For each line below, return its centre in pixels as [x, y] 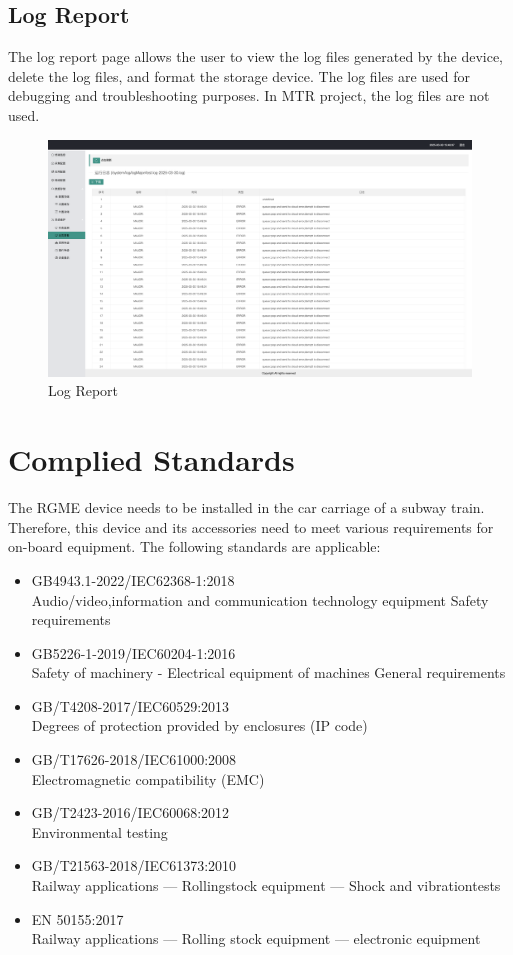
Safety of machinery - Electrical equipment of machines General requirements [268, 672]
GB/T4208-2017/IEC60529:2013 [130, 705]
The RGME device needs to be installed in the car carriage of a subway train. [246, 507]
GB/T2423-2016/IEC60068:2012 [130, 812]
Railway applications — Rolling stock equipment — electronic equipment [256, 938]
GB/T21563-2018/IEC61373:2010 [134, 865]
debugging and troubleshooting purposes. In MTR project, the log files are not [249, 95]
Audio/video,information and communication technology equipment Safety [260, 599]
